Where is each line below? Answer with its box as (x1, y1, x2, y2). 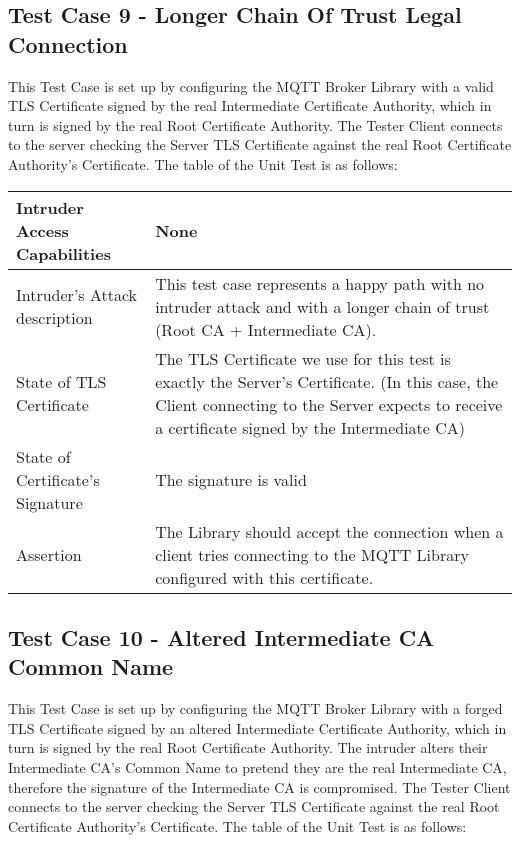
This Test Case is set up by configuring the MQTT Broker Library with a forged (8, 698, 503, 719)
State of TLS (16, 369, 107, 393)
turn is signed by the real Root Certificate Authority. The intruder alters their (8, 737, 488, 758)
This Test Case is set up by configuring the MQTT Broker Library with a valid (8, 75, 494, 96)
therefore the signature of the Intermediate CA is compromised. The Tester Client (8, 776, 511, 797)
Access (16, 218, 69, 242)
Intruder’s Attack (16, 283, 138, 307)
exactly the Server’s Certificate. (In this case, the (155, 369, 499, 393)
